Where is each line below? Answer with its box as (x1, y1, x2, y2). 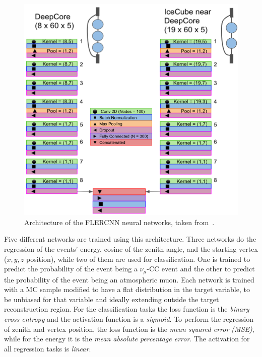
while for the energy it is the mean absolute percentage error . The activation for (4, 333, 250, 344)
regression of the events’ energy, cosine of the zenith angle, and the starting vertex (4, 243, 258, 254)
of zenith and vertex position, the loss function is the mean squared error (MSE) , (4, 323, 254, 334)
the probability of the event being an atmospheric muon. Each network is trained (4, 274, 254, 284)
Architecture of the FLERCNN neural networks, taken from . (24, 217, 215, 227)
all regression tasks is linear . (4, 343, 91, 353)
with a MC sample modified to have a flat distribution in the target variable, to (4, 284, 250, 295)
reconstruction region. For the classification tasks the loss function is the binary (4, 304, 249, 314)
